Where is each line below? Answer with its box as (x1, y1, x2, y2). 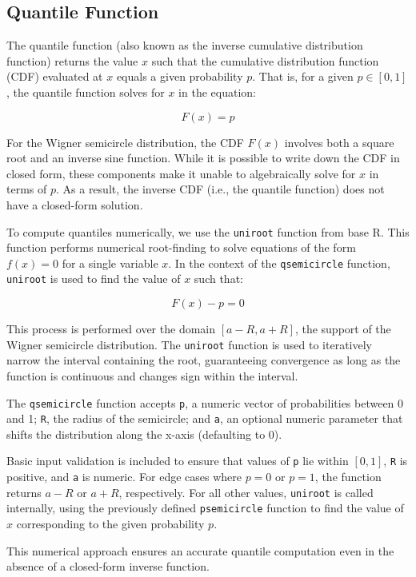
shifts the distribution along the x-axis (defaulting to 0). (6, 425, 282, 442)
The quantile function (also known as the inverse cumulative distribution (6, 37, 363, 54)
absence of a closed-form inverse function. (6, 558, 210, 575)
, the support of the (294, 320, 391, 337)
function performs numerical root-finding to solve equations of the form (6, 239, 356, 256)
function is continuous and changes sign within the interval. (6, 367, 298, 384)
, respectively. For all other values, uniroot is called (118, 483, 374, 500)
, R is (383, 452, 408, 469)
